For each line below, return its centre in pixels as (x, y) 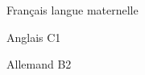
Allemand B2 (39, 64)
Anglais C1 (34, 37)
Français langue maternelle (72, 10)
